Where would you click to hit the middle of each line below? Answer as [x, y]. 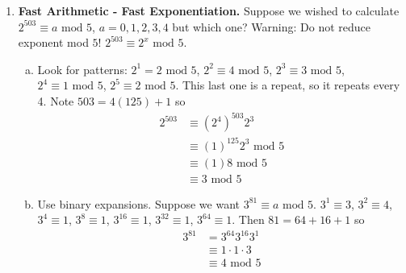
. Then [248, 219]
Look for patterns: [82, 69]
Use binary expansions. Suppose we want [138, 203]
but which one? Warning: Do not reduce [272, 26]
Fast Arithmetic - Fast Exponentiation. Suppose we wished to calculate [209, 10]
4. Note [56, 100]
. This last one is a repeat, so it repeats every [288, 85]
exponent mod [53, 42]
